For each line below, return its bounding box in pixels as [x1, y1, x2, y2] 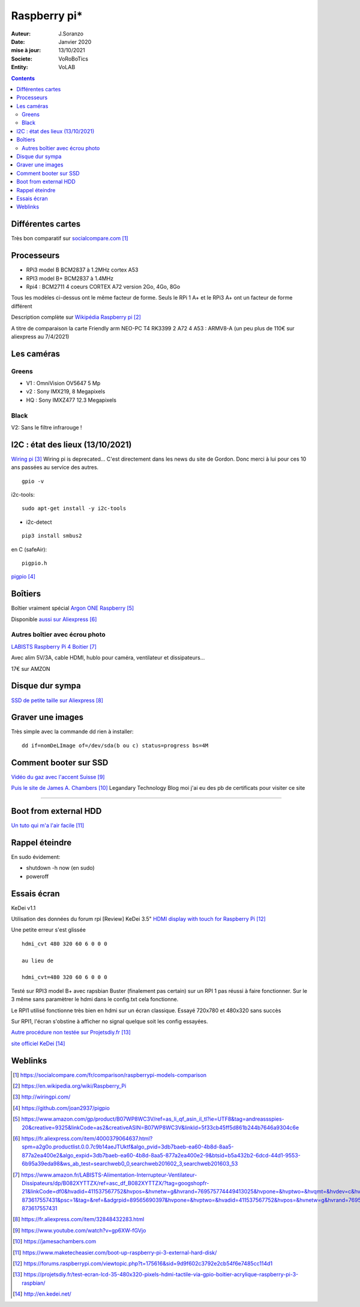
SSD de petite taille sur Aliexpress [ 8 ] [11, 697, 103, 704]
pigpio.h [22, 560, 47, 567]
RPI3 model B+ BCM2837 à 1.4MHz [26, 274, 114, 282]
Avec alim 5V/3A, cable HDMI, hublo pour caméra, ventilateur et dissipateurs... [11, 654, 205, 661]
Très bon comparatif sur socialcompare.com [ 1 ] [11, 235, 128, 242]
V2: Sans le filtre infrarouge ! [11, 423, 82, 431]
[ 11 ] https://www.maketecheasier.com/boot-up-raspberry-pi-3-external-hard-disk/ [13, 1249, 217, 1256]
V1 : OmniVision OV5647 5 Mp [26, 380, 101, 387]
